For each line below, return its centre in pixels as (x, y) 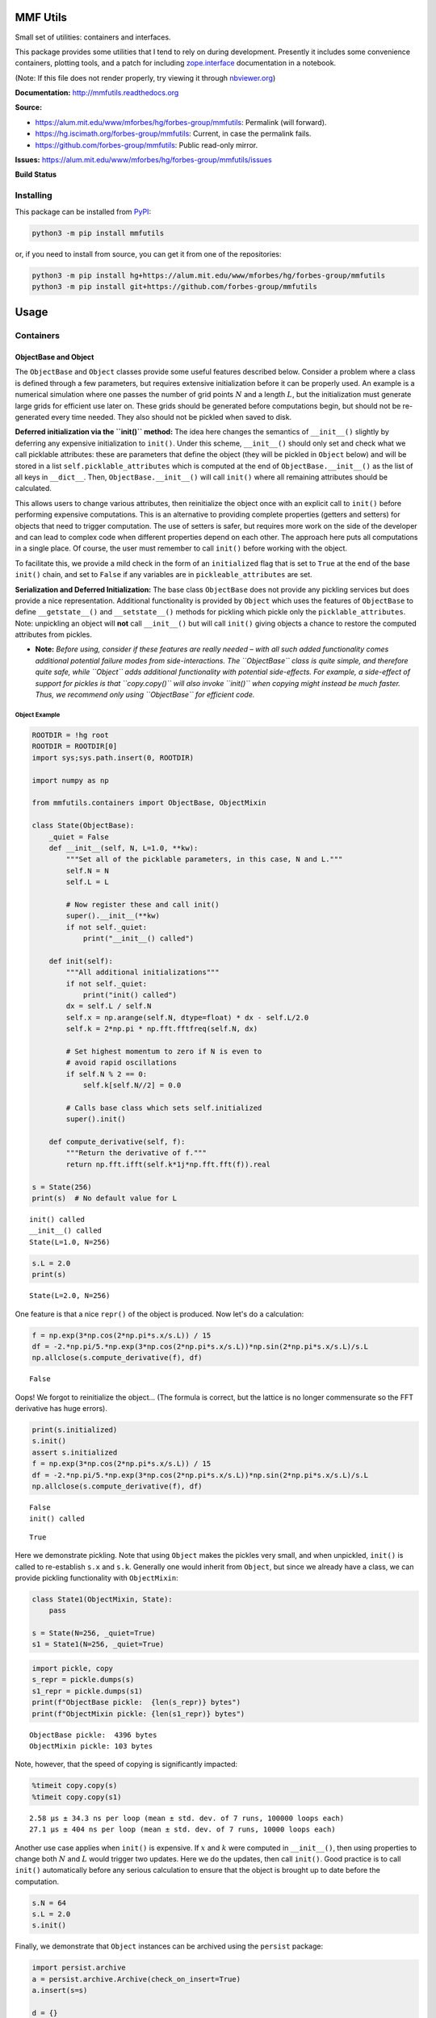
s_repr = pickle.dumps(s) (83, 1680)
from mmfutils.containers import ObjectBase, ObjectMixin (149, 803)
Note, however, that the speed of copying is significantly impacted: (126, 1765)
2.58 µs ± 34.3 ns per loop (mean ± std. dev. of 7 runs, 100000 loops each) (187, 1818)
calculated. (34, 488)
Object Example (38, 714)
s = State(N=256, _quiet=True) (94, 1633)
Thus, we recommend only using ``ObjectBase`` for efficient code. (145, 695)
